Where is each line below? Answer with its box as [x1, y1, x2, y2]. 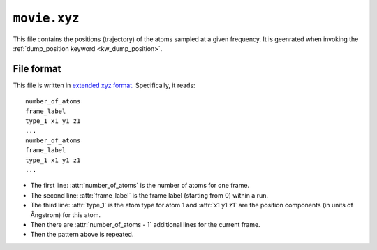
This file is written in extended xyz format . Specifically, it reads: [13, 81, 195, 89]
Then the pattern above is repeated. [30, 230, 134, 239]
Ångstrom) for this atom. [30, 210, 101, 219]
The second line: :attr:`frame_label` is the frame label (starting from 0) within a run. [30, 191, 269, 199]
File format [13, 63, 61, 75]
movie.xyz [13, 10, 80, 26]
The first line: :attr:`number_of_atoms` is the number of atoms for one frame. [30, 182, 250, 190]
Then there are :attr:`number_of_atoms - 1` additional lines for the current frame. [30, 220, 261, 228]
